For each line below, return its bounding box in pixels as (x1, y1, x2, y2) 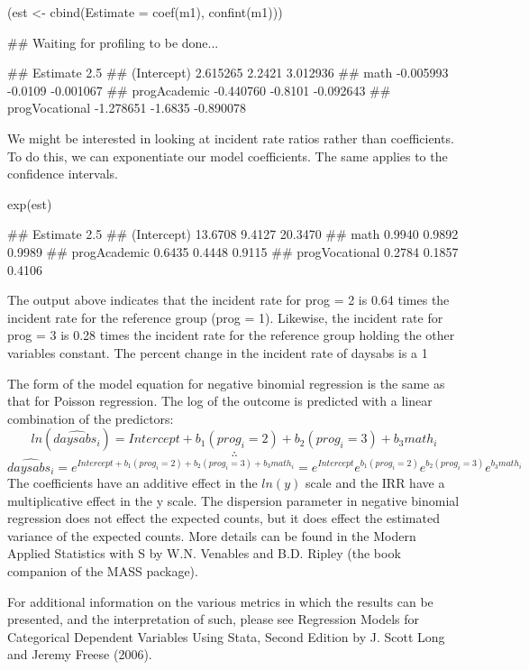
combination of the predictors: (7, 408, 174, 427)
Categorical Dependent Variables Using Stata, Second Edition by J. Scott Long (7, 627, 445, 646)
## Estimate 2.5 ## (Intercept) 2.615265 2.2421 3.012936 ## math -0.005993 (7, 63, 449, 82)
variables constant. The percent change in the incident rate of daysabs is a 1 (7, 343, 428, 362)
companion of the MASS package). (7, 561, 198, 580)
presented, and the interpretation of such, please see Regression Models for (7, 610, 420, 629)
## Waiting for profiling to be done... (7, 32, 219, 51)
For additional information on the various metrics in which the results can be (7, 592, 433, 610)
